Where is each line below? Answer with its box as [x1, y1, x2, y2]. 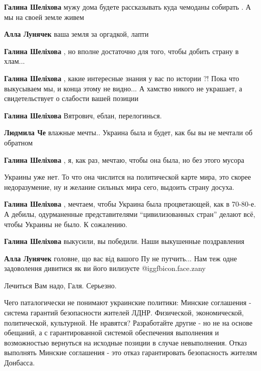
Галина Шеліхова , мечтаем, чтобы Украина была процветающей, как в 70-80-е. [4, 199, 256, 209]
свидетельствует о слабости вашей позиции [4, 93, 139, 104]
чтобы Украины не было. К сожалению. [4, 218, 127, 229]
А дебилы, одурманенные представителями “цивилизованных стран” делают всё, [4, 208, 255, 219]
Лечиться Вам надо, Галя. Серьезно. [4, 280, 117, 290]
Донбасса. [4, 357, 35, 368]
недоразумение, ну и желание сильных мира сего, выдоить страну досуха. [4, 181, 234, 192]
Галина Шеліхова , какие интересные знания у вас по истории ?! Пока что [4, 72, 239, 83]
